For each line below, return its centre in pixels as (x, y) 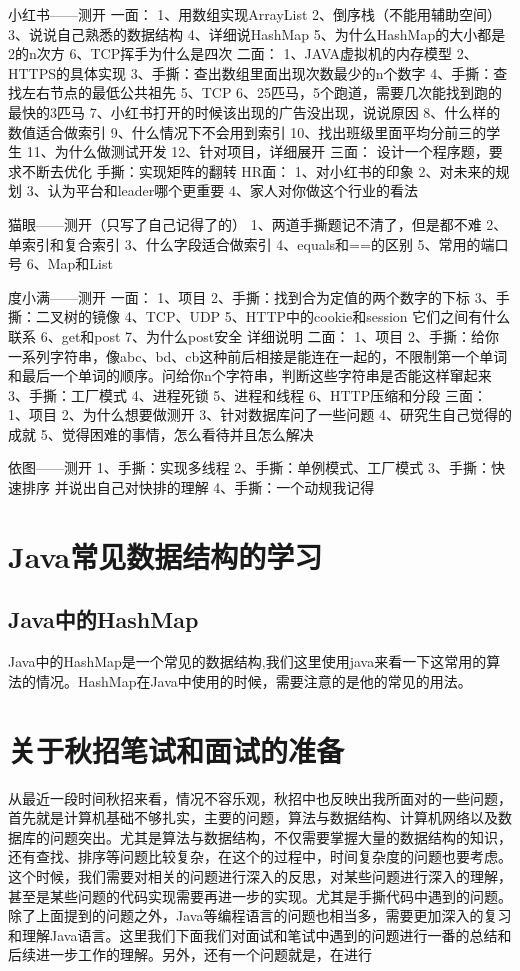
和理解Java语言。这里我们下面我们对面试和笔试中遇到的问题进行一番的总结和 (260, 934)
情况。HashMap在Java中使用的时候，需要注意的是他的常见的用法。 (253, 680)
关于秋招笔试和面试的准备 (176, 749)
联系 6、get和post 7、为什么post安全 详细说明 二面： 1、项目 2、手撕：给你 (253, 335)
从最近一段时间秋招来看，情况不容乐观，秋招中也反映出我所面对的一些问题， (260, 797)
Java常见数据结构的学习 (165, 555)
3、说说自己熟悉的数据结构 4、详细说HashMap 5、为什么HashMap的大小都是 (257, 33)
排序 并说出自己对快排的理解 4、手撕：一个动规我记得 (198, 487)
